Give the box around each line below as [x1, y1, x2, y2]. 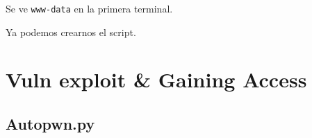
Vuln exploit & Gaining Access [6, 65, 307, 94]
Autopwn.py [6, 113, 95, 135]
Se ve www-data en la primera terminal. [6, 1, 173, 15]
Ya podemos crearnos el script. [6, 24, 136, 39]
